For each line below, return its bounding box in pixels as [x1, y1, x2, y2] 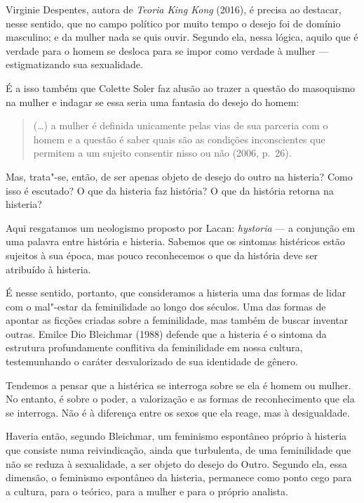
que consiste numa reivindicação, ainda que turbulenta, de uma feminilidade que [6, 443, 351, 457]
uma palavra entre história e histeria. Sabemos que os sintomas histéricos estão [6, 234, 345, 249]
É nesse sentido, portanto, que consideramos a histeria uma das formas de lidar [6, 285, 346, 300]
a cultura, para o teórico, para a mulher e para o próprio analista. [6, 483, 288, 498]
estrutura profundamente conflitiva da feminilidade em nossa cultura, [6, 340, 303, 355]
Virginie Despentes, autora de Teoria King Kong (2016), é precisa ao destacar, [6, 2, 342, 16]
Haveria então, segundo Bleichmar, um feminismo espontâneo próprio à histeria [6, 429, 347, 443]
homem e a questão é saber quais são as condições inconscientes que [33, 131, 325, 146]
